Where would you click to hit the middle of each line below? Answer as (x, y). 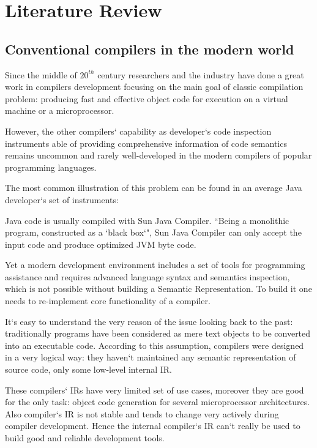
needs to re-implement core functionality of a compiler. (108, 301)
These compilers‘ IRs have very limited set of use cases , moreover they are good (155, 390)
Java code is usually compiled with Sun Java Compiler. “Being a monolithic (147, 220)
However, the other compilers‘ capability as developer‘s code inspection (138, 131)
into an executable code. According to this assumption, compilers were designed (155, 345)
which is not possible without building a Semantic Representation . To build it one (158, 289)
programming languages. (51, 167)
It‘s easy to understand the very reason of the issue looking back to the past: (149, 321)
